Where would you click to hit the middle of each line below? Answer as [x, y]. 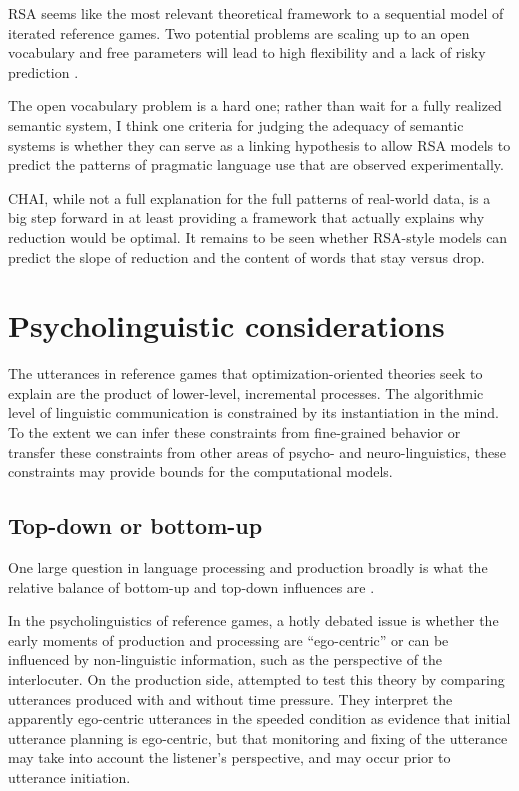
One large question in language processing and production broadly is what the [248, 567]
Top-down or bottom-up [135, 525]
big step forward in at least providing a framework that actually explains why [246, 217]
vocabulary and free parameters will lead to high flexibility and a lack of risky [247, 52]
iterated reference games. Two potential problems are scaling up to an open [239, 32]
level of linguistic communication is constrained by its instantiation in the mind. [253, 412]
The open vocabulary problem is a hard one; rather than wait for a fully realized [255, 105]
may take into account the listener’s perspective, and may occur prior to [229, 757]
